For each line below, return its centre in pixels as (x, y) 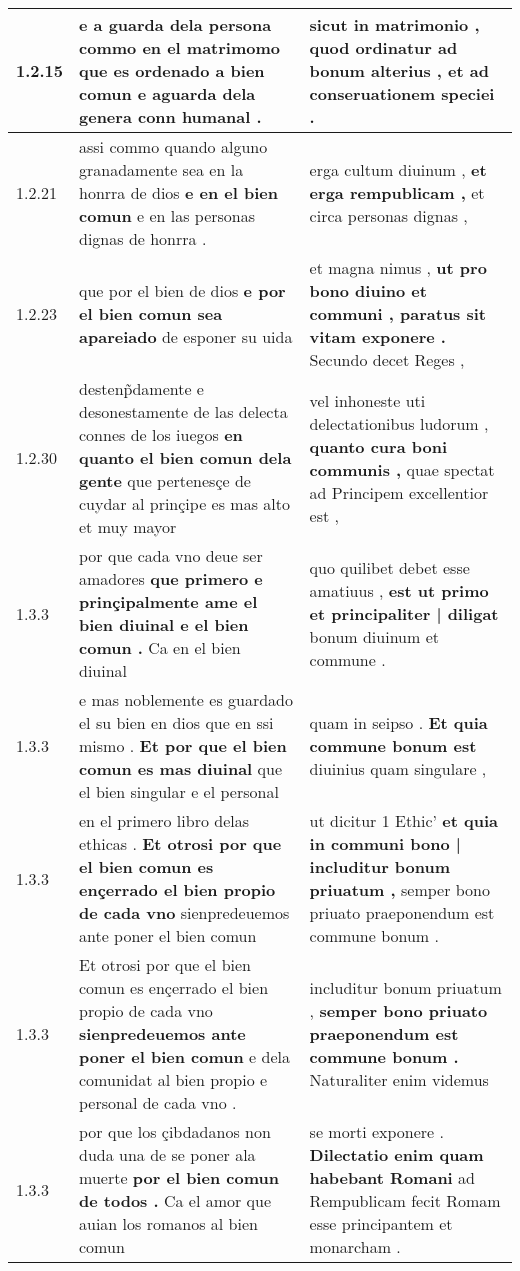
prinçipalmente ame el (168, 601)
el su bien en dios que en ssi (176, 722)
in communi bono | (385, 843)
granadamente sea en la (161, 169)
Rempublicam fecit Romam (405, 1200)
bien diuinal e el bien (164, 624)
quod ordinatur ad (383, 47)
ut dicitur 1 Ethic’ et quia (404, 820)
